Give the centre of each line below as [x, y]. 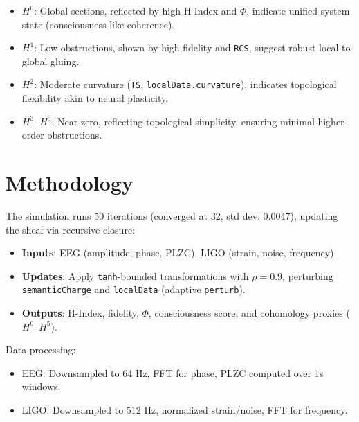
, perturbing [308, 275]
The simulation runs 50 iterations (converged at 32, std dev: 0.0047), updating [172, 216]
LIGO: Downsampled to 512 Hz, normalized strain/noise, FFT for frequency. [185, 410]
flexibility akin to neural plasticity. [95, 98]
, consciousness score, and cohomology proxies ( [249, 313]
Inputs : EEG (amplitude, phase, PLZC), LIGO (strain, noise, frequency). [179, 253]
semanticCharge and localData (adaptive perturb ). [134, 289]
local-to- [337, 47]
